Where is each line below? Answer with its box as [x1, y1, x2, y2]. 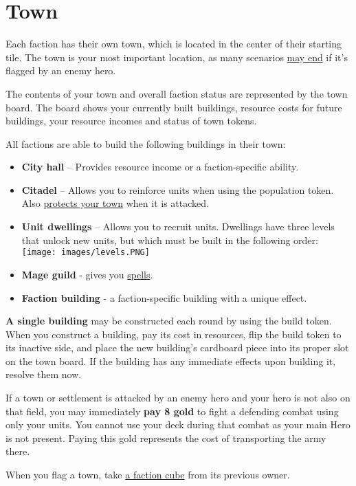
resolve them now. [5, 367, 82, 382]
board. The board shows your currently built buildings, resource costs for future [5, 100, 342, 114]
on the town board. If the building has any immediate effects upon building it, [5, 353, 336, 368]
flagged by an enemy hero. [5, 63, 116, 78]
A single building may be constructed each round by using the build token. [5, 313, 332, 328]
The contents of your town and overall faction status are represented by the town [5, 86, 348, 100]
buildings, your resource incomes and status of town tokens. [5, 113, 257, 128]
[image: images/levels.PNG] [21, 247, 150, 258]
